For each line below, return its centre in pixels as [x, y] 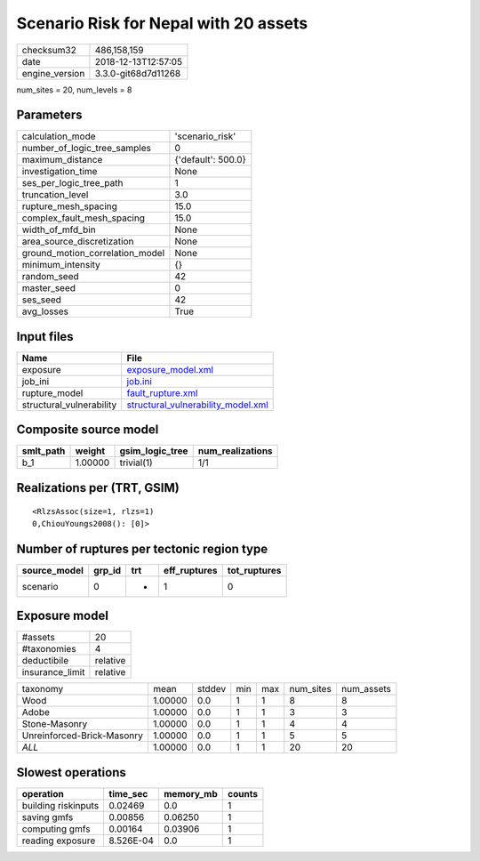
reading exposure [59, 841]
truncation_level [55, 195]
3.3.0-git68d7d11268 [138, 73]
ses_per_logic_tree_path [72, 183]
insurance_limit [53, 672]
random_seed [50, 277]
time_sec [128, 793]
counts [243, 793]
